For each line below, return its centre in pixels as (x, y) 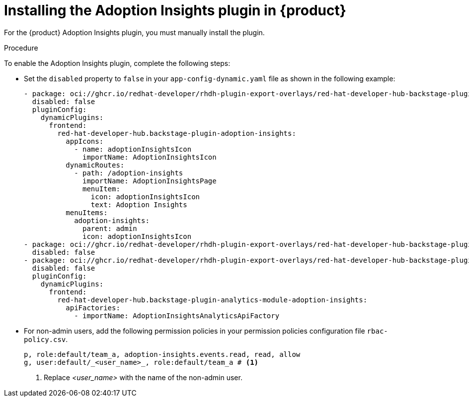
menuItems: (87, 212)
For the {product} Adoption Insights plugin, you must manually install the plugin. (134, 32)
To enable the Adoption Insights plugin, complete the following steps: (117, 63)
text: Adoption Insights (139, 204)
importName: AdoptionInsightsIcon (150, 157)
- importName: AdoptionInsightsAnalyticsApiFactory (177, 315)
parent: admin (110, 228)
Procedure (21, 48)
